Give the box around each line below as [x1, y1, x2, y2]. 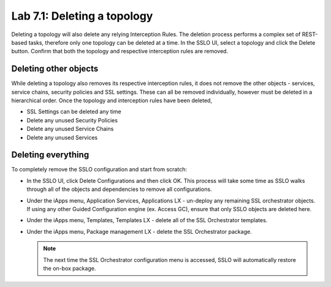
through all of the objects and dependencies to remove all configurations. [26, 185, 212, 193]
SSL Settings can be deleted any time [26, 108, 122, 116]
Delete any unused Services [26, 133, 98, 141]
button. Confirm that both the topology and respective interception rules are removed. [11, 48, 229, 55]
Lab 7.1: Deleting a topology [11, 9, 153, 23]
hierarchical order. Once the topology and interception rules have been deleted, [11, 97, 213, 104]
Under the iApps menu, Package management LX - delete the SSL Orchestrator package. [26, 228, 252, 235]
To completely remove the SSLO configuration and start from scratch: [11, 166, 187, 173]
